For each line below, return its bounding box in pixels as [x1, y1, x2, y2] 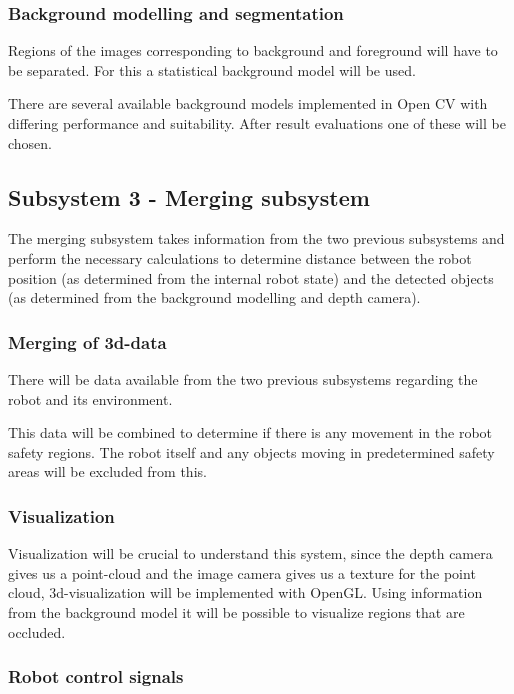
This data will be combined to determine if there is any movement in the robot [8, 422, 493, 443]
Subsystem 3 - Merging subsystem [8, 181, 370, 212]
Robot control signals [8, 664, 184, 689]
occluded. [8, 621, 66, 642]
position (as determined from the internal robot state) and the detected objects [8, 267, 494, 288]
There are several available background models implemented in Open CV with [8, 93, 488, 114]
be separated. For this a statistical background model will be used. [8, 59, 416, 80]
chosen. [8, 132, 53, 153]
